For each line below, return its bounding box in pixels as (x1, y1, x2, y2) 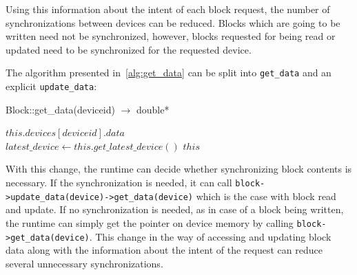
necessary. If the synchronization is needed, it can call (6, 175, 232, 190)
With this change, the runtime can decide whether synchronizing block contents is (6, 162, 352, 176)
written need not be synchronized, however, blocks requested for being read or (6, 29, 336, 43)
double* (136, 102, 170, 116)
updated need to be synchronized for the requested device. (6, 42, 252, 56)
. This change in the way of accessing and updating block (89, 229, 331, 243)
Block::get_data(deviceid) (6, 102, 115, 116)
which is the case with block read (196, 188, 336, 203)
